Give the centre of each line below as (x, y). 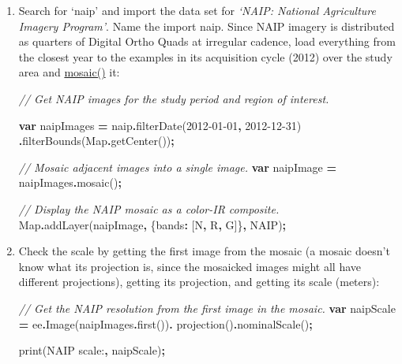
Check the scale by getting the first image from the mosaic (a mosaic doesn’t (204, 251)
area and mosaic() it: (69, 72)
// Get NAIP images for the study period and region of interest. (174, 98)
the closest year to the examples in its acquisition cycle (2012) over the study (205, 56)
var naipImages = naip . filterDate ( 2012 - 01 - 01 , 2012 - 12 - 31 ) (160, 125)
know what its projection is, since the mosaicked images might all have (190, 266)
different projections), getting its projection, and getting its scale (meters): (199, 282)
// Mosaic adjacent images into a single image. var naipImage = (178, 167)
